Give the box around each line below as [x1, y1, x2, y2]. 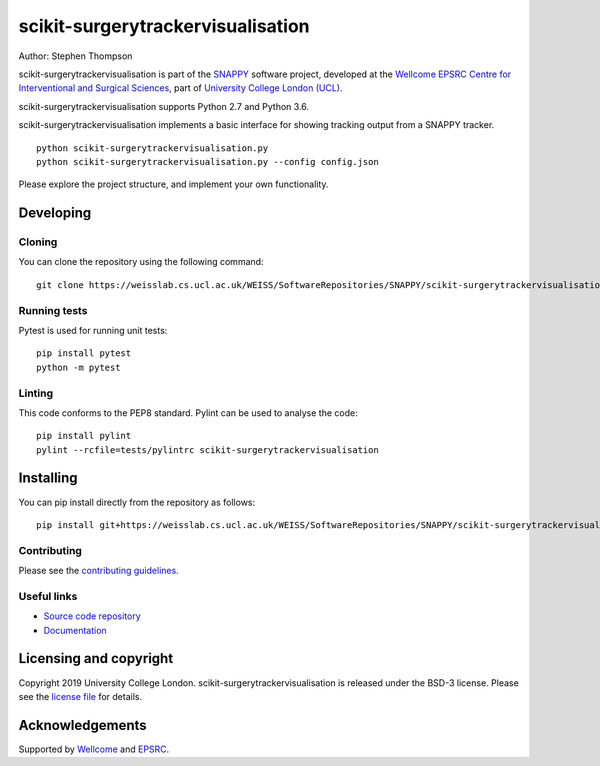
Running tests [18, 303, 88, 317]
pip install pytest [36, 348, 132, 359]
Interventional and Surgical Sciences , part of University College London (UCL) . [18, 82, 344, 94]
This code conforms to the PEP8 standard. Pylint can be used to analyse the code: [18, 406, 359, 419]
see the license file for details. [18, 690, 143, 702]
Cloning [18, 235, 58, 249]
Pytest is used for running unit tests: [18, 324, 168, 336]
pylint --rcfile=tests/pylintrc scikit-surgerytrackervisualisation [36, 444, 379, 455]
